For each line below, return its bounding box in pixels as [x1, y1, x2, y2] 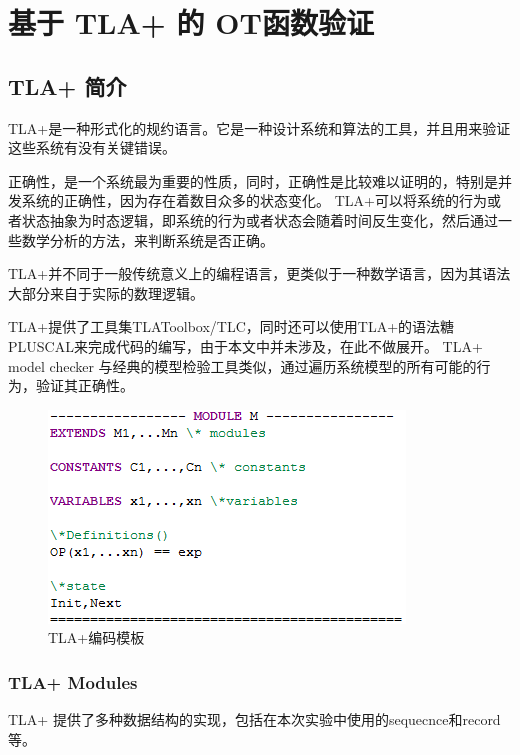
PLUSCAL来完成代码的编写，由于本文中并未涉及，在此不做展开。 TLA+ [8, 335, 483, 356]
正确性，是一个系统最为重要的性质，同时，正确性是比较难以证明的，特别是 [8, 170, 498, 191]
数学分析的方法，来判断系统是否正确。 [21, 229, 274, 250]
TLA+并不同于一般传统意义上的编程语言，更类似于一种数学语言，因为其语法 [8, 263, 511, 284]
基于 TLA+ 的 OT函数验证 [8, 2, 374, 43]
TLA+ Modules [8, 669, 138, 694]
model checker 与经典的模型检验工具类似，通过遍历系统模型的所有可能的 [8, 355, 477, 376]
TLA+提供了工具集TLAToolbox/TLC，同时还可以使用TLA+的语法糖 [8, 316, 455, 337]
